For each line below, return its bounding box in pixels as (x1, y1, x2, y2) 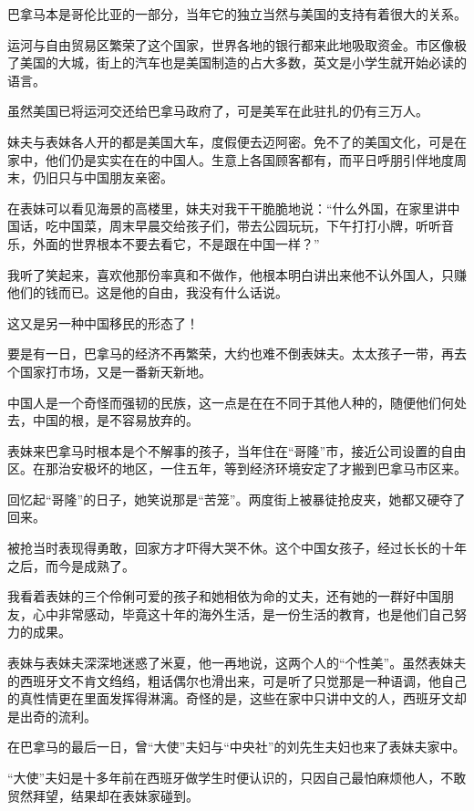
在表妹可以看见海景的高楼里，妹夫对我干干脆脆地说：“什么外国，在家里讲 (7, 198, 448, 217)
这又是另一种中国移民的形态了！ (7, 313, 199, 332)
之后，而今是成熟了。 (7, 556, 135, 575)
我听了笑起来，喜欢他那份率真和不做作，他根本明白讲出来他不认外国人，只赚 (7, 265, 467, 284)
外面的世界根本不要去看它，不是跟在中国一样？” (32, 234, 320, 253)
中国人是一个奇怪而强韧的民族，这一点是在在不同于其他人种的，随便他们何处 (7, 392, 467, 411)
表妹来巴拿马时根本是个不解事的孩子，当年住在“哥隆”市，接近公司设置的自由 (7, 441, 467, 460)
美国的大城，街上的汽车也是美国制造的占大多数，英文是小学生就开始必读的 (19, 53, 467, 72)
